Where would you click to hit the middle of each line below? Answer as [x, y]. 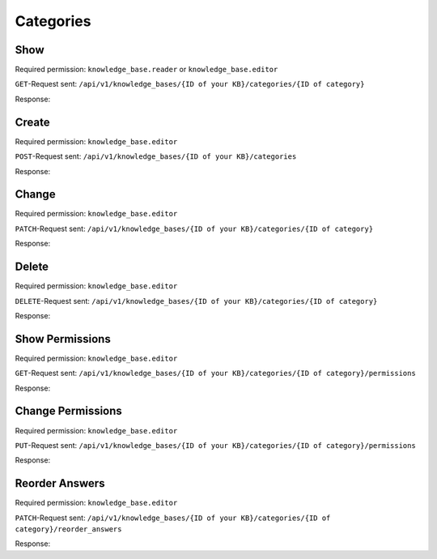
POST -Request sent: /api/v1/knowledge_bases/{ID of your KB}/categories [156, 156]
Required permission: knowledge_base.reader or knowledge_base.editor [146, 70]
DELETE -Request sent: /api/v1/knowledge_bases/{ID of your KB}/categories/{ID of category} [196, 301]
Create [32, 122]
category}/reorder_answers [68, 529]
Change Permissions [69, 411]
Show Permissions [63, 339]
